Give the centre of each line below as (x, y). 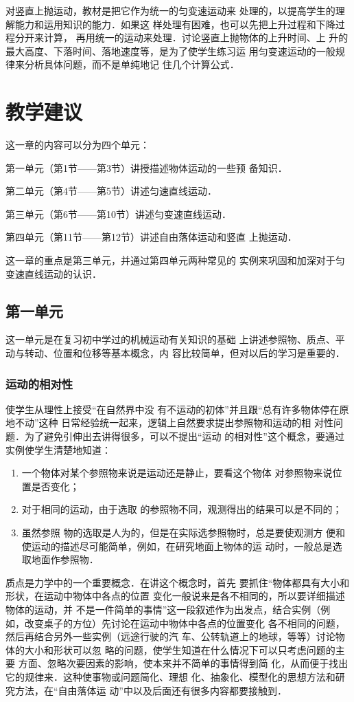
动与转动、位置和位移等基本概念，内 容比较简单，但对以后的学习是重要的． (175, 353)
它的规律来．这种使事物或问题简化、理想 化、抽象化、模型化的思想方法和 (170, 676)
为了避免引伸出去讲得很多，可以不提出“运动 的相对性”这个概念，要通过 (184, 436)
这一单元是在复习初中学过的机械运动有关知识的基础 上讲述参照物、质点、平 (175, 339)
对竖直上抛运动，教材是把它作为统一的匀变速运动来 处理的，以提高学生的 (170, 10)
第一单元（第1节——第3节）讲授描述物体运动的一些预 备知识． (146, 167)
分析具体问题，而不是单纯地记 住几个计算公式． (132, 64)
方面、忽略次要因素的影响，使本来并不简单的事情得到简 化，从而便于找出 (183, 663)
